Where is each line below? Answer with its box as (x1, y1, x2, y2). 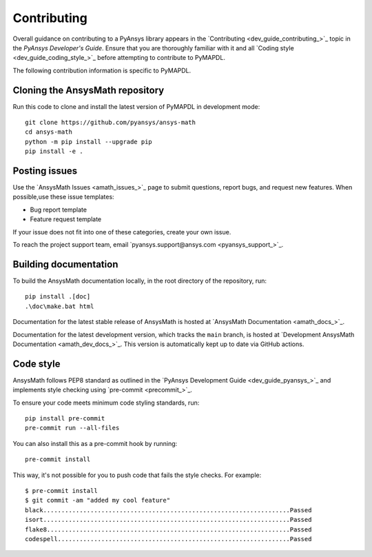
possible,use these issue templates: (12, 193, 114, 201)
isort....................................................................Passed (25, 516, 312, 524)
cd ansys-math (25, 128, 72, 136)
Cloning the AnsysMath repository (12, 84, 165, 96)
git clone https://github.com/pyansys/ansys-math (25, 119, 196, 127)
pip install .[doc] (25, 293, 91, 301)
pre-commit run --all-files (25, 424, 120, 432)
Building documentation (12, 259, 118, 270)
